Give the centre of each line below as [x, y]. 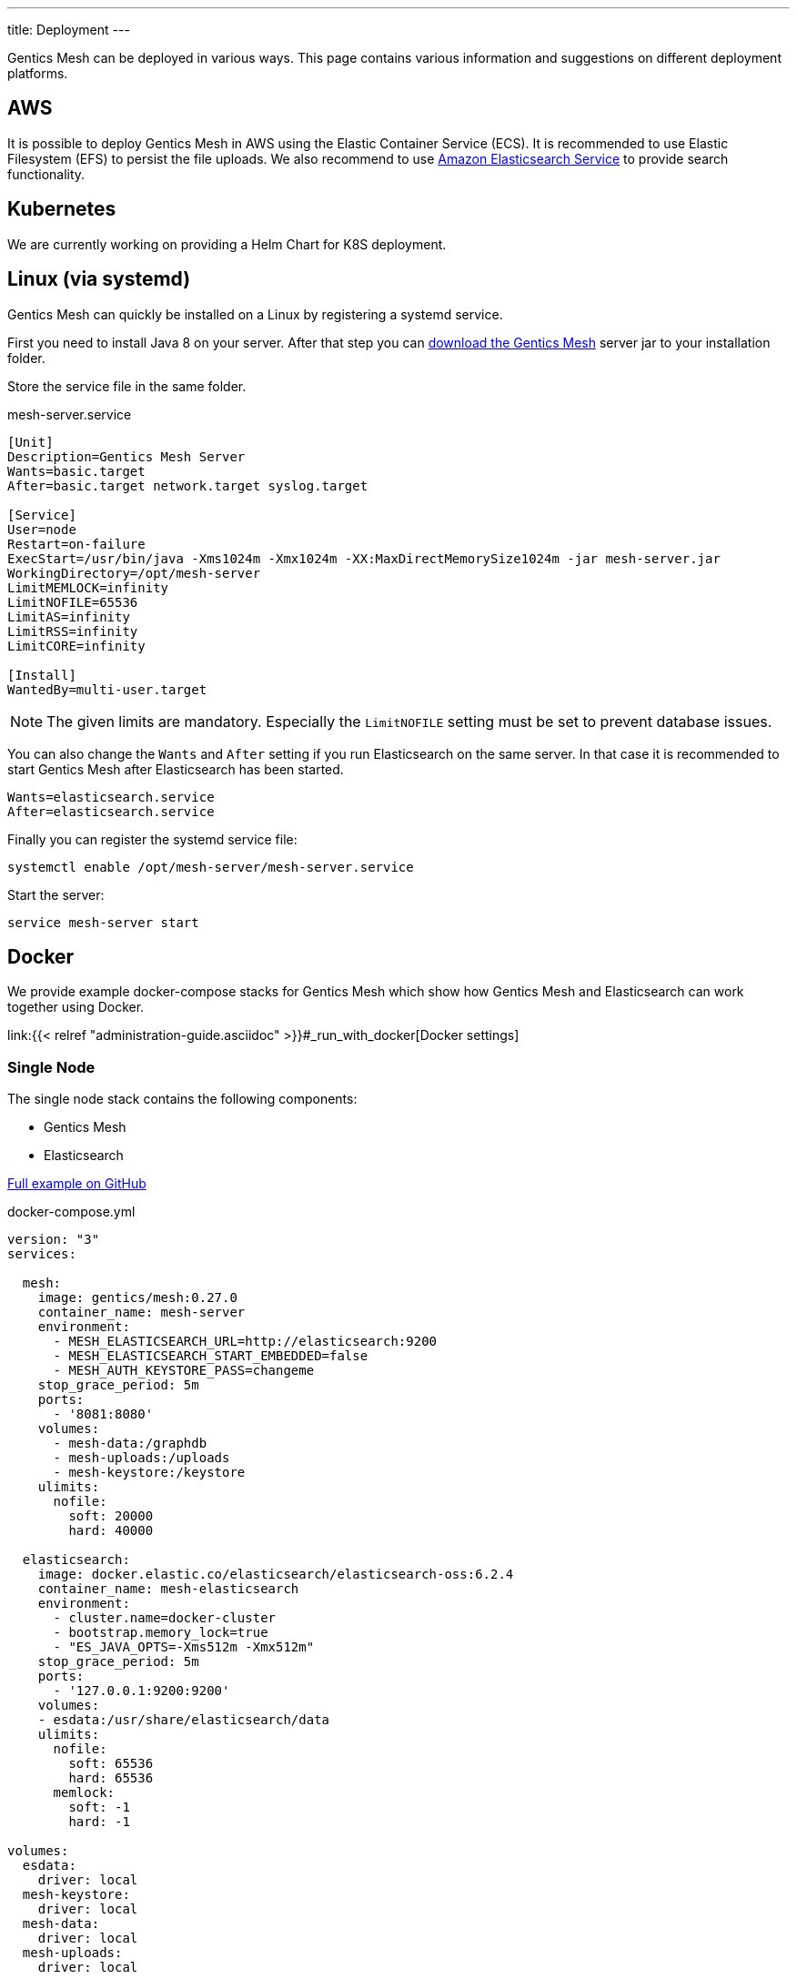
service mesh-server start [103, 922]
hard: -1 [99, 1822]
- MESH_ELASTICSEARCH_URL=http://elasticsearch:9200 [245, 1342]
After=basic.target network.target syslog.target [188, 485]
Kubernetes [62, 209]
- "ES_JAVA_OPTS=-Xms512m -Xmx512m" [184, 1647]
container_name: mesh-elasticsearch [168, 1589]
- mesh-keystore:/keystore [149, 1473]
